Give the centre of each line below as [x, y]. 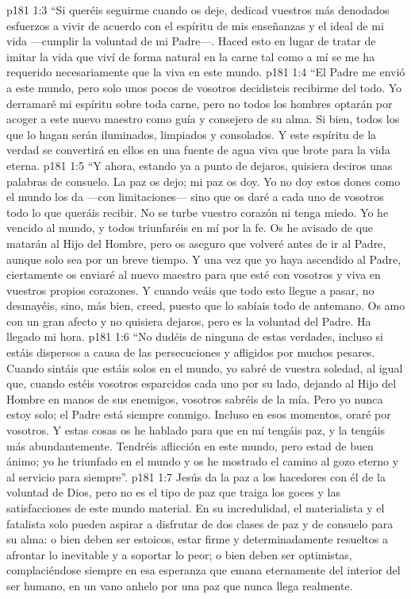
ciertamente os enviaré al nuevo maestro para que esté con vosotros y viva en [194, 274]
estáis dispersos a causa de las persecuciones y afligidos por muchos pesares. [191, 352]
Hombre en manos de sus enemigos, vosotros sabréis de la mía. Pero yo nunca [195, 398]
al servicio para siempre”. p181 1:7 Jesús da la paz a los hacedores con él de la [196, 476]
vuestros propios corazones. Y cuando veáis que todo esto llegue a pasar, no [190, 290]
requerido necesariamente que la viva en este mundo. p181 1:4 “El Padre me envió [206, 72]
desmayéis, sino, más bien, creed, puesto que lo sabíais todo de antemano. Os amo [206, 305]
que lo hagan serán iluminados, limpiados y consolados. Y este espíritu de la [192, 134]
